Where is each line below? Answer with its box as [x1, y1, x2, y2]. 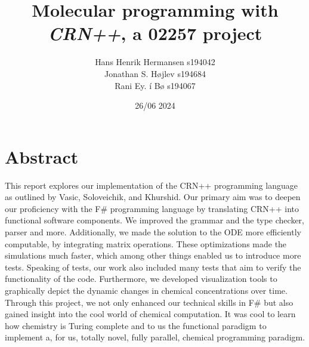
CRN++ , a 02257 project [48, 21, 262, 46]
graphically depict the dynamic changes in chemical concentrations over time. [5, 284, 288, 296]
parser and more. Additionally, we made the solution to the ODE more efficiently [5, 226, 301, 238]
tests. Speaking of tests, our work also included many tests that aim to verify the [5, 260, 301, 273]
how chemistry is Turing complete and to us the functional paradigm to [5, 319, 267, 331]
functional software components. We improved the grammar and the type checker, [5, 214, 304, 226]
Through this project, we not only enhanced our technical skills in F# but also [5, 296, 293, 308]
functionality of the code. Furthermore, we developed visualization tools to [5, 272, 277, 285]
